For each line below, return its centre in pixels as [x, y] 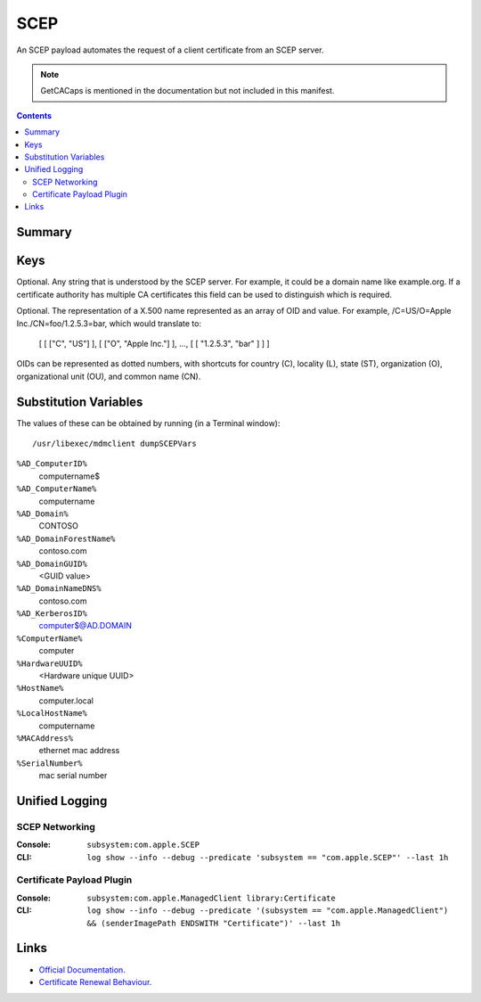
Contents [34, 115]
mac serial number [73, 776]
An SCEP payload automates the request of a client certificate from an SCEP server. [170, 50]
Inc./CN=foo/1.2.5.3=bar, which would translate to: [109, 323]
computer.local [66, 701]
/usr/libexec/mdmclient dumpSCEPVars [115, 444]
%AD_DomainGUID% [52, 563]
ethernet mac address [79, 751]
